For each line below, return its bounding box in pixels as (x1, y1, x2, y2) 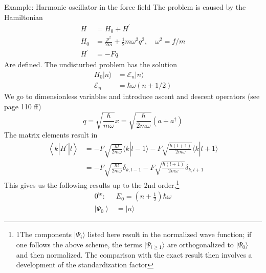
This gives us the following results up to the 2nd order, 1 (4, 178, 180, 190)
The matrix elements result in (4, 129, 98, 140)
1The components (16, 229, 72, 240)
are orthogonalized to (167, 239, 234, 249)
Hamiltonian (4, 11, 43, 22)
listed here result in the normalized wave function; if (87, 229, 252, 240)
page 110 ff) (4, 101, 41, 111)
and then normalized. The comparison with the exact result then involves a (16, 249, 252, 260)
